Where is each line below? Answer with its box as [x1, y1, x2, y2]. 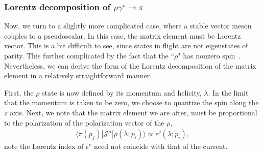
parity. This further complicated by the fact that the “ [4, 50, 175, 60]
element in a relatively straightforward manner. [4, 70, 152, 81]
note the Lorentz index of [4, 141, 84, 151]
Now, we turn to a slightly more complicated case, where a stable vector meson [4, 20, 252, 31]
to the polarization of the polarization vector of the [4, 117, 164, 128]
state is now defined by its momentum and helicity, [42, 87, 202, 98]
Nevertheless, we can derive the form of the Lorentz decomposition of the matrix [4, 60, 256, 71]
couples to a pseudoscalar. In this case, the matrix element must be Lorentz [4, 30, 241, 41]
